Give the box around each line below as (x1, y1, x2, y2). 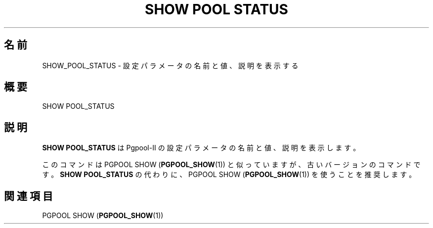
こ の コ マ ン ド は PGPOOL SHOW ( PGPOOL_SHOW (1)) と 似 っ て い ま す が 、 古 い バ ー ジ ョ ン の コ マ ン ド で (42, 160, 421, 169)
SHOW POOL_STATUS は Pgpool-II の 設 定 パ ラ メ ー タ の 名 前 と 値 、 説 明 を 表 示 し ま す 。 (42, 143, 360, 152)
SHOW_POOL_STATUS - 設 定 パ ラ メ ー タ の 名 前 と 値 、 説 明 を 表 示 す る (42, 61, 299, 70)
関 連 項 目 (4, 189, 53, 202)
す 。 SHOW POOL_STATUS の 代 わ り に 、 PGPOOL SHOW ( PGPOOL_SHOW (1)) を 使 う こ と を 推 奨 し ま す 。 (42, 170, 416, 179)
